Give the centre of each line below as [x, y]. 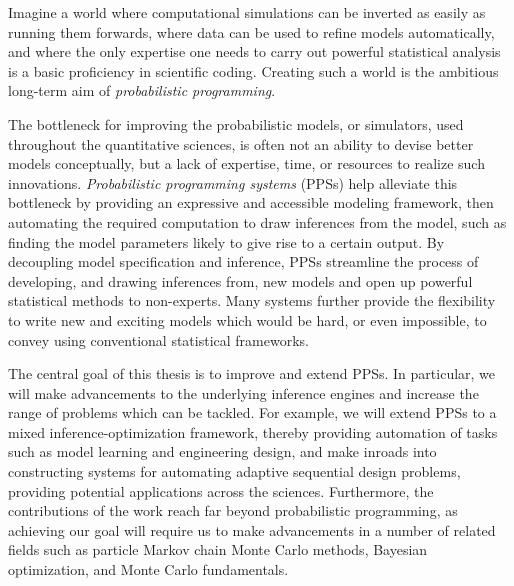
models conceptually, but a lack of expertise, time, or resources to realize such [246, 163]
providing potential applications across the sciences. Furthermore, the [221, 490]
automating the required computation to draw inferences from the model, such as [257, 221]
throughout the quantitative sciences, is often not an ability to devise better [241, 143]
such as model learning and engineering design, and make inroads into [222, 451]
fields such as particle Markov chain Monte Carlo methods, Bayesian [218, 549]
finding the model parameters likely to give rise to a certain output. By [226, 241]
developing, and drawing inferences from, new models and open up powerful [240, 280]
